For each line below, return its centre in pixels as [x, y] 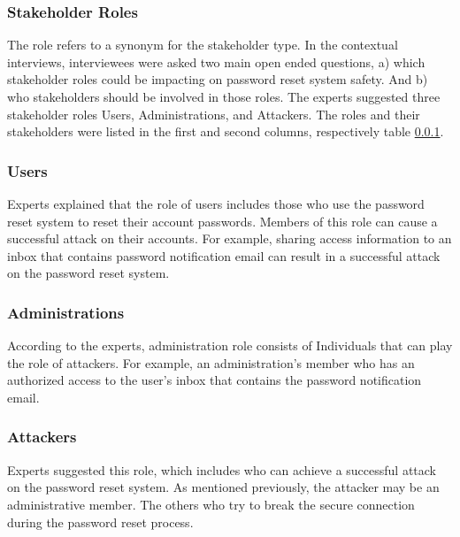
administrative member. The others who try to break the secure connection [211, 504]
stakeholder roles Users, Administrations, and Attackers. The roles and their [214, 114]
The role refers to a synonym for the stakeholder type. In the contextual [203, 45]
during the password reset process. [100, 522]
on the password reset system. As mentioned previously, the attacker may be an [223, 487]
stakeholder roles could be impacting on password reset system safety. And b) [218, 79]
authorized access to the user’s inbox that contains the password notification [215, 380]
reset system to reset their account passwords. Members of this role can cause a [222, 221]
